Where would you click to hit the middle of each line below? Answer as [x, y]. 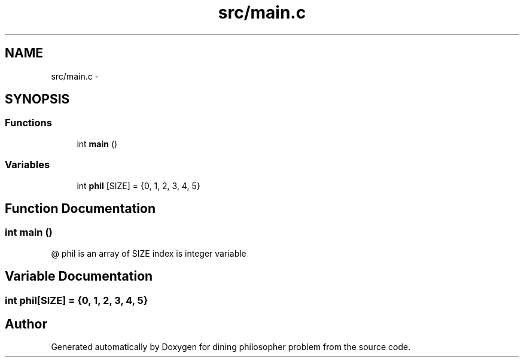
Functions [28, 123]
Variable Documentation [79, 276]
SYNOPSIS [37, 99]
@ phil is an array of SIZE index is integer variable [149, 253]
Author [26, 324]
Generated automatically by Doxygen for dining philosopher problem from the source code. [231, 347]
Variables [28, 165]
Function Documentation [80, 208]
